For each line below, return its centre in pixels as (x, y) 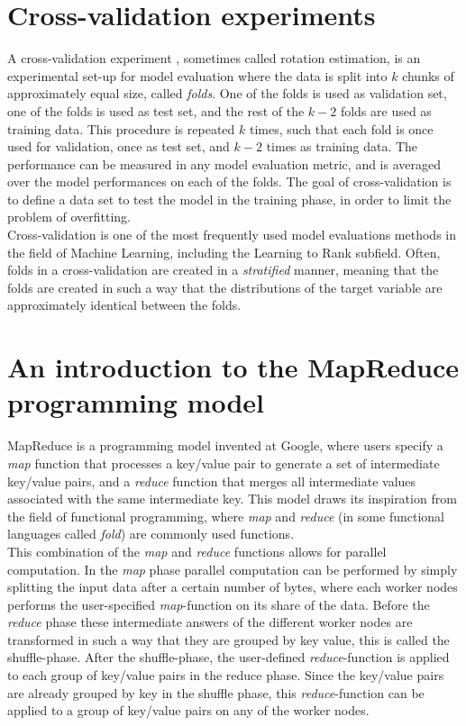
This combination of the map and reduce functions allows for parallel (197, 551)
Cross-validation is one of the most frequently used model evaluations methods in (232, 235)
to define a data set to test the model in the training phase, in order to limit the (229, 199)
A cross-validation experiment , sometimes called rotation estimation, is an (214, 58)
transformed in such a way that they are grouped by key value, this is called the (228, 639)
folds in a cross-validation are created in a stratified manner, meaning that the (223, 270)
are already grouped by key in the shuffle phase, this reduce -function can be (216, 692)
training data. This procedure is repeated (121, 128)
